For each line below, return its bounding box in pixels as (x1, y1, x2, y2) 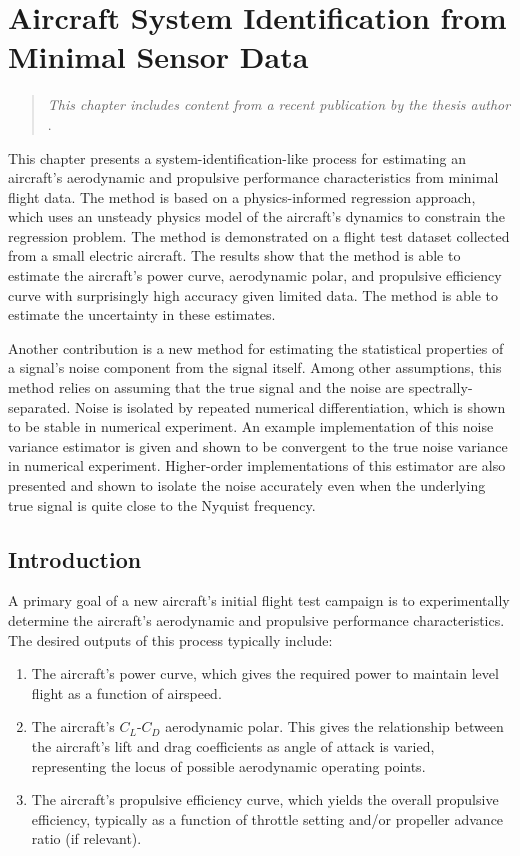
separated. (8, 396, 71, 417)
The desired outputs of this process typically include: (8, 629, 333, 650)
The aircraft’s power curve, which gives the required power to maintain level (31, 663, 499, 684)
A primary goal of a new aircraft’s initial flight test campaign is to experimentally (8, 590, 510, 611)
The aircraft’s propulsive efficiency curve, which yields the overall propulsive (31, 789, 499, 810)
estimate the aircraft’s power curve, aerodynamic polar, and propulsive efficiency (8, 265, 502, 286)
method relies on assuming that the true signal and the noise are (8, 377, 404, 398)
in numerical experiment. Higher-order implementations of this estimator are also (8, 455, 506, 476)
